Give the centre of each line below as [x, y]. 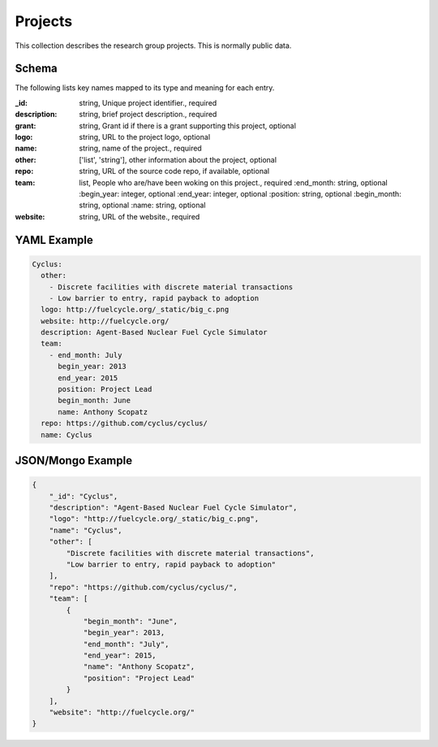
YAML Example [54, 240]
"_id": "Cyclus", [84, 496]
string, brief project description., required [148, 115]
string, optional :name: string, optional [142, 205]
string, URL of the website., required [140, 216]
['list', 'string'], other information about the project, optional [178, 159]
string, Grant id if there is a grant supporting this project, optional [187, 125]
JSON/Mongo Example [74, 460]
